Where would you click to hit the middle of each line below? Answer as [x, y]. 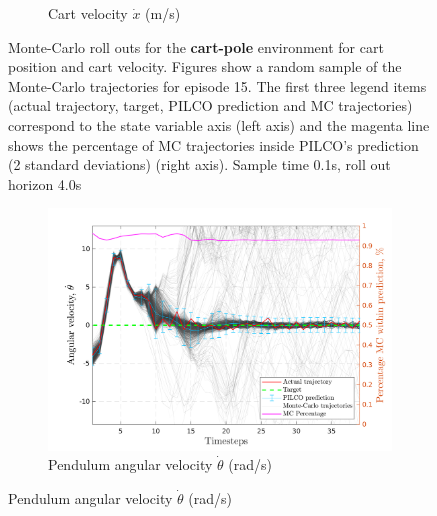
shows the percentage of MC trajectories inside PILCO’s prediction [213, 144]
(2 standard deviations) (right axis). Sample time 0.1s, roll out [199, 164]
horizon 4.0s [45, 183]
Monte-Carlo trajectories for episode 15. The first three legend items [217, 85]
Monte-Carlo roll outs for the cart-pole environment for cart [196, 46]
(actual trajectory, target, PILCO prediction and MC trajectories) [210, 105]
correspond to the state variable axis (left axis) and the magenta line [219, 124]
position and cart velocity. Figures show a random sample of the [205, 66]
